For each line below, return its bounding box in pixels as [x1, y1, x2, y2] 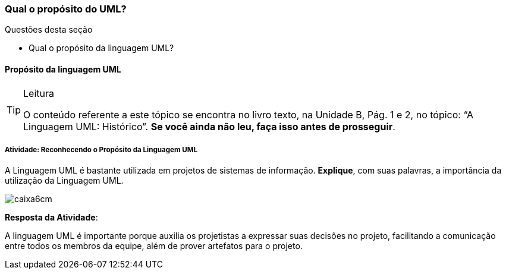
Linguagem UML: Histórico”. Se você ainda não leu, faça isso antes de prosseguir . [23, 120, 395, 133]
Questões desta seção [5, 24, 93, 35]
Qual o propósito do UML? [5, 3, 127, 15]
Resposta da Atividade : [5, 212, 98, 223]
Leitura [23, 87, 54, 99]
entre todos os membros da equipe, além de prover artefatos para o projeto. [5, 241, 303, 251]
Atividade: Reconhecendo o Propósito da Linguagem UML [5, 145, 198, 154]
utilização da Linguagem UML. [5, 175, 124, 186]
